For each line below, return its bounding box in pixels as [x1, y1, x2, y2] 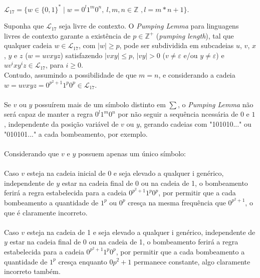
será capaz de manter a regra [4, 109, 93, 119]
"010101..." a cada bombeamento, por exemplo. [4, 128, 148, 139]
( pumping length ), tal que [156, 30, 234, 41]
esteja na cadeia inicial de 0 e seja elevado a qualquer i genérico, [27, 168, 224, 178]
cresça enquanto [58, 256, 107, 266]
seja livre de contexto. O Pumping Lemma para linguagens [59, 21, 239, 31]
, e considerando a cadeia [158, 70, 235, 80]
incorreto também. [4, 266, 61, 276]
